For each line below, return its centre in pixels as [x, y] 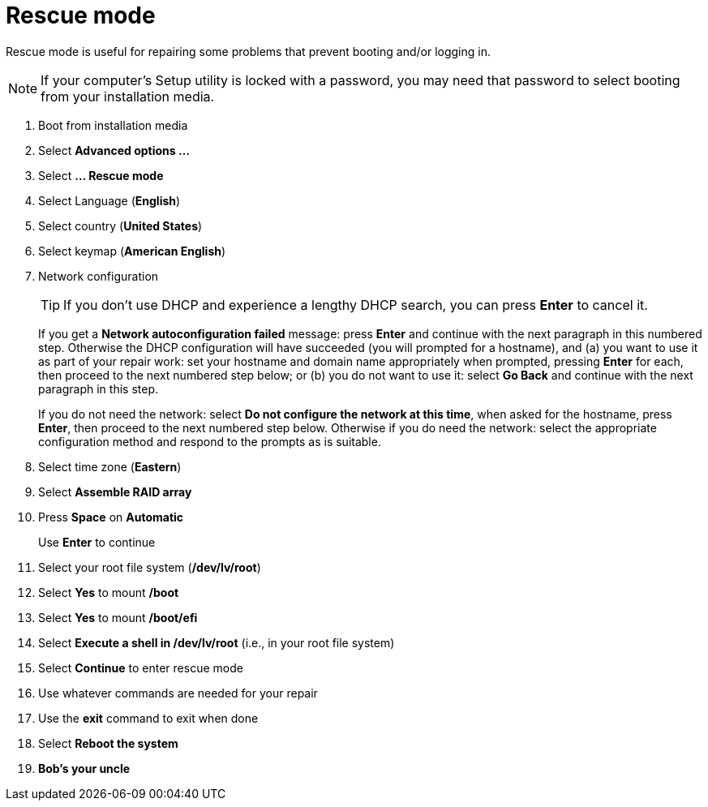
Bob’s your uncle [84, 768]
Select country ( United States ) [120, 225]
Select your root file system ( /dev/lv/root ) [150, 567]
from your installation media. [128, 96]
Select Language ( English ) [109, 200]
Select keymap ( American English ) [132, 251]
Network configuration [99, 276]
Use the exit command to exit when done [148, 718]
